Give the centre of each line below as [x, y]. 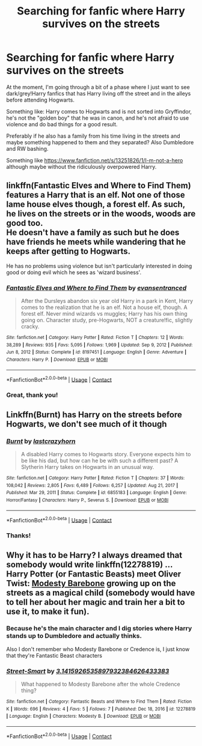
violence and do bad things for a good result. [62, 124]
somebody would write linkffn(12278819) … [90, 564]
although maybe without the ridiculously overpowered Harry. [81, 167]
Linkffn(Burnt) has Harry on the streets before [94, 414]
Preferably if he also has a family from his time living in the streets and [93, 136]
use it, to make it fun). [48, 611]
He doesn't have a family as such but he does [93, 233]
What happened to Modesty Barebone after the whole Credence [100, 684]
